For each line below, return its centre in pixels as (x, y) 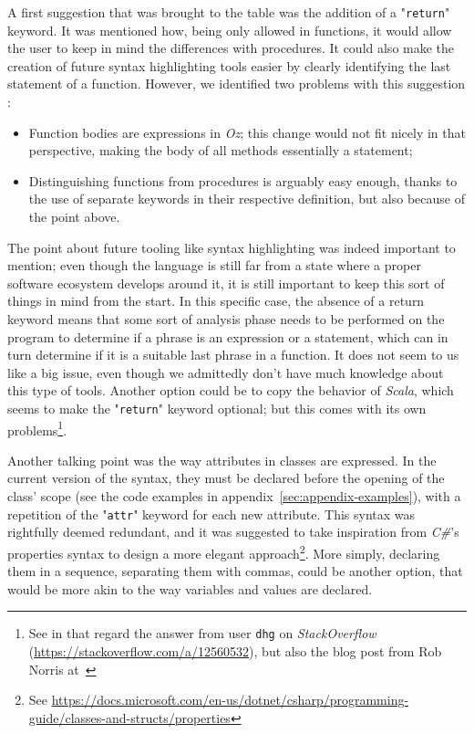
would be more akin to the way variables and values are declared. (190, 588)
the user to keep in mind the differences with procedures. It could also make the (231, 48)
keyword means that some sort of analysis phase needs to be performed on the (226, 318)
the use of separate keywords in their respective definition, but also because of (247, 199)
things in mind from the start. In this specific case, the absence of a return (216, 301)
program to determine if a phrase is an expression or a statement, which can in (228, 336)
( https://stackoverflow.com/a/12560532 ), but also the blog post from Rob (235, 650)
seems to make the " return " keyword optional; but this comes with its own (217, 408)
